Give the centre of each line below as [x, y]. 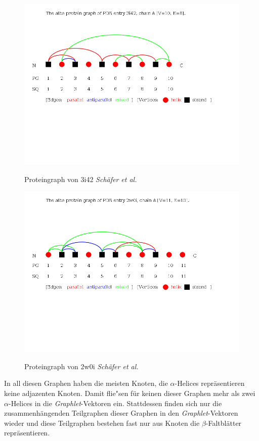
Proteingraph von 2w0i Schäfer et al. [81, 366]
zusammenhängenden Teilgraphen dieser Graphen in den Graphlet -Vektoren [121, 413]
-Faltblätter [224, 423]
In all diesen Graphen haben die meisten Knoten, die [86, 383]
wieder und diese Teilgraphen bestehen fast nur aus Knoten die [102, 423]
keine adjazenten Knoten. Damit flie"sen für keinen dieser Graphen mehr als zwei [130, 393]
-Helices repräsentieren [210, 383]
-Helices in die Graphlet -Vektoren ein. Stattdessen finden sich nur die [115, 403]
